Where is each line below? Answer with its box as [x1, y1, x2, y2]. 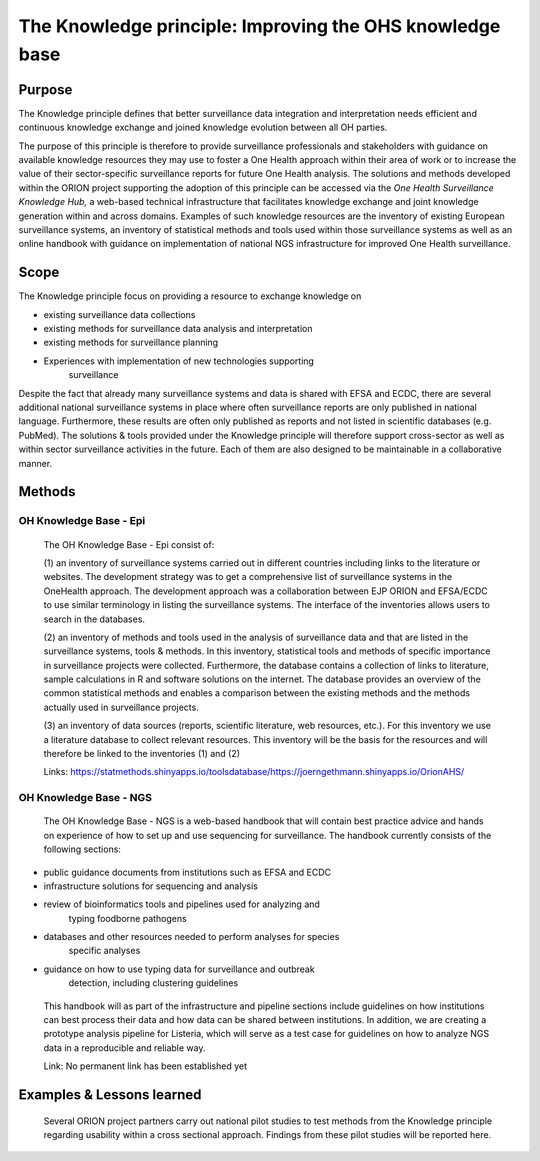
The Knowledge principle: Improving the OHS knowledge [18, 15, 501, 37]
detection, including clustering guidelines [68, 977, 239, 989]
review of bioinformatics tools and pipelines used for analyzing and [43, 898, 320, 910]
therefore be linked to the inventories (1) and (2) [43, 748, 240, 760]
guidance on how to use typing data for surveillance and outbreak [43, 963, 315, 975]
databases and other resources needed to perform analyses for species [43, 931, 340, 943]
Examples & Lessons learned [18, 1086, 202, 1104]
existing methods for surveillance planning [43, 336, 219, 349]
